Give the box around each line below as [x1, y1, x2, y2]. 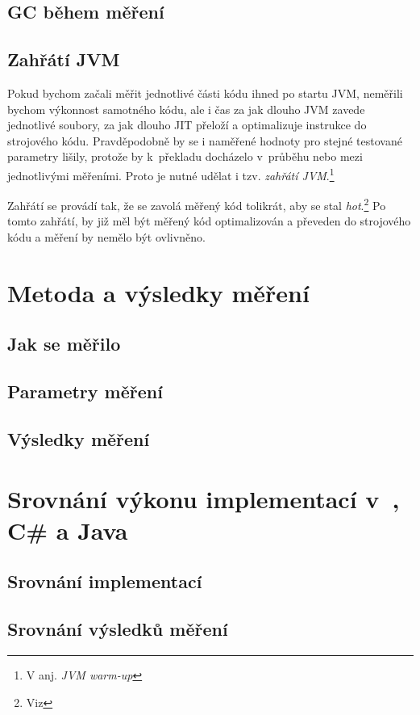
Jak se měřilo [7, 331, 121, 356]
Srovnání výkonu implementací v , [7, 482, 400, 515]
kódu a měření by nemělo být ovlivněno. [7, 229, 206, 246]
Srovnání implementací [7, 569, 202, 594]
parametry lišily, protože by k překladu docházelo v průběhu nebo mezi [7, 148, 363, 165]
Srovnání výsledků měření [7, 616, 228, 641]
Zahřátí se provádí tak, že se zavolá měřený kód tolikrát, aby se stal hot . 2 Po [7, 195, 386, 213]
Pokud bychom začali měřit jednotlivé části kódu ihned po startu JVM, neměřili [7, 84, 403, 101]
